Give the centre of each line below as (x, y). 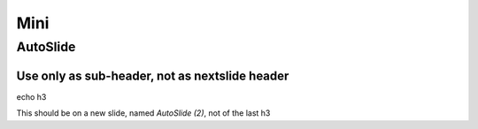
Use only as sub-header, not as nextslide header (153, 76)
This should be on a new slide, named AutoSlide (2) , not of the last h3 (143, 113)
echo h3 (31, 96)
